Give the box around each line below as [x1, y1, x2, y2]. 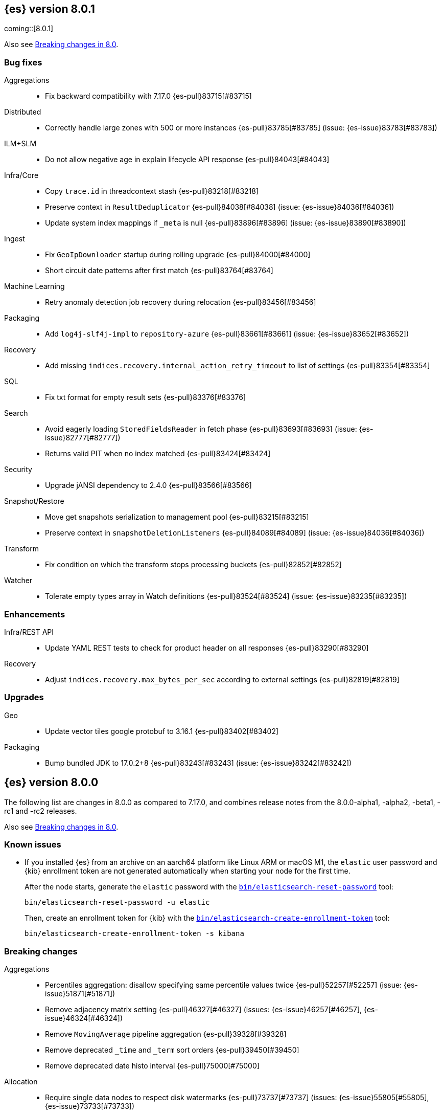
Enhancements [4, 609, 65, 619]
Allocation [4, 1077, 38, 1086]
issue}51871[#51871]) [45, 989, 115, 998]
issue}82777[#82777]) [45, 433, 121, 442]
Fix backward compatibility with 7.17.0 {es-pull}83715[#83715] [45, 92, 252, 101]
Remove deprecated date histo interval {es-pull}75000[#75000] [45, 1061, 260, 1071]
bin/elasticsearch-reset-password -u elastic [25, 898, 210, 907]
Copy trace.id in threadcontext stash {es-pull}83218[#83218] [45, 187, 259, 196]
